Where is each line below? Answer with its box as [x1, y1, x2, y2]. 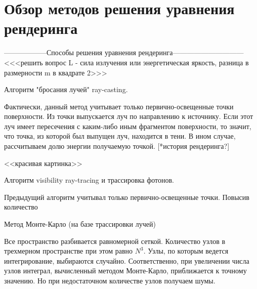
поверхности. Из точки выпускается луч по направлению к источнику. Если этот [4, 111, 253, 121]
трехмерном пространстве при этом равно [4, 245, 133, 256]
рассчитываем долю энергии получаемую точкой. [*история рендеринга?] [4, 141, 230, 151]
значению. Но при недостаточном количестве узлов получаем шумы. [4, 275, 216, 285]
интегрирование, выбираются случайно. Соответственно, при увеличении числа [4, 255, 249, 266]
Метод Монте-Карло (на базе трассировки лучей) [4, 219, 156, 229]
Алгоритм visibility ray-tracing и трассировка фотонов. [4, 175, 174, 185]
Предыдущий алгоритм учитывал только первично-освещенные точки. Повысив [4, 191, 249, 202]
